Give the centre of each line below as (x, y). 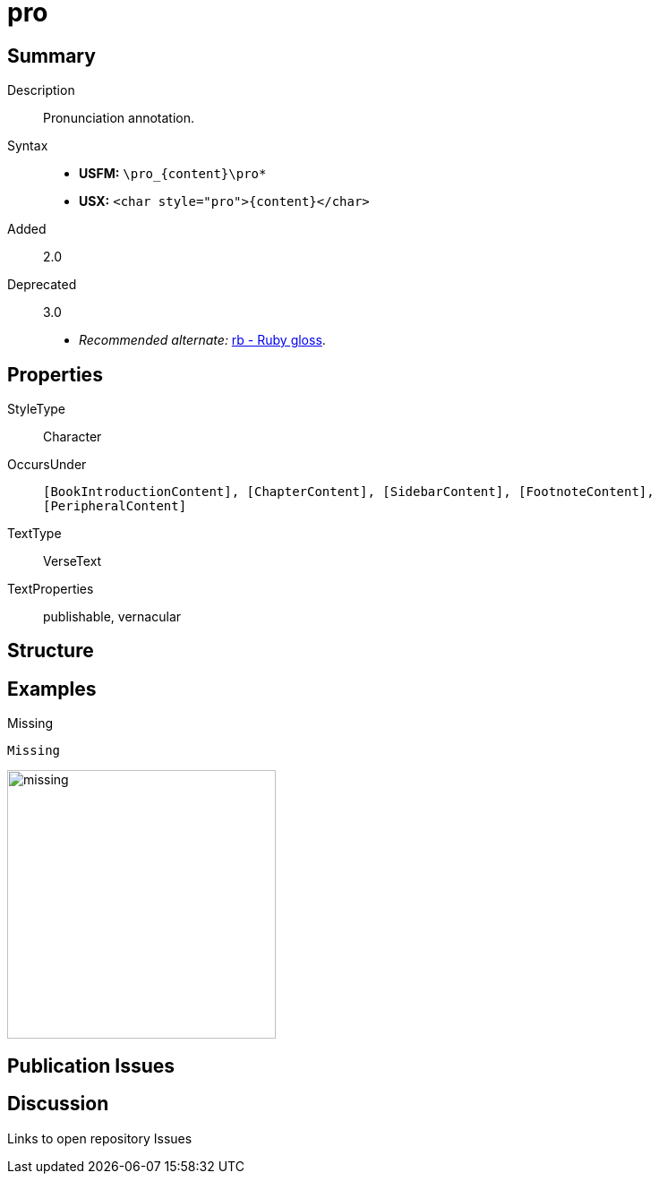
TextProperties (51, 589)
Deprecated (42, 285)
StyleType (36, 409)
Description (41, 90)
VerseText (73, 561)
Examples (52, 689)
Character (73, 437)
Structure (51, 651)
